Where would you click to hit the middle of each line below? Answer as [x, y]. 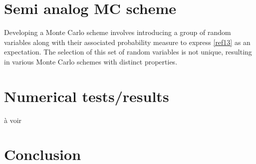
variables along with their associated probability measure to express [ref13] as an [127, 42]
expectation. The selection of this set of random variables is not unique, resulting [128, 52]
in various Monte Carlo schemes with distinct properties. [91, 61]
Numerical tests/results [87, 96]
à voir [13, 120]
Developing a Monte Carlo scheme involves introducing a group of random [118, 32]
